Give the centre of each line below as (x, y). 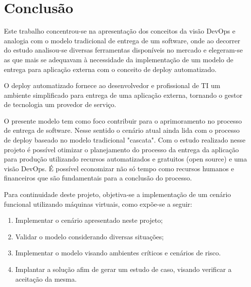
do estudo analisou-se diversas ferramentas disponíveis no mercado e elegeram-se (123, 50)
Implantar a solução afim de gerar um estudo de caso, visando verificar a (123, 269)
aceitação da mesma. (46, 278)
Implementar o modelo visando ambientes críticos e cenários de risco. (118, 253)
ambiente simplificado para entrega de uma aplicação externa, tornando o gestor (123, 95)
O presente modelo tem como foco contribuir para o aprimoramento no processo (123, 120)
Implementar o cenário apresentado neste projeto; (89, 220)
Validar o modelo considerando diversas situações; (90, 236)
